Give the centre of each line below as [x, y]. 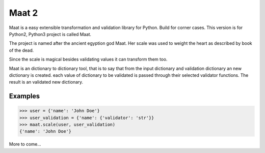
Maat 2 [24, 13]
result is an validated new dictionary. [46, 82]
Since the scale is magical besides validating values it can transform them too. [88, 60]
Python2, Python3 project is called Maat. [50, 34]
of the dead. [21, 50]
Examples [25, 96]
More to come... [25, 144]
